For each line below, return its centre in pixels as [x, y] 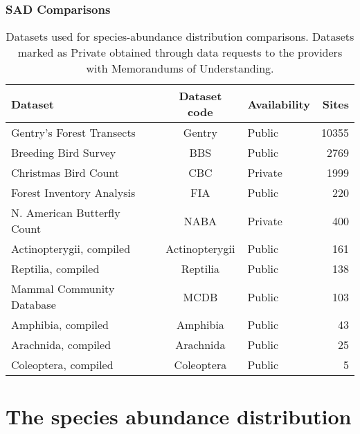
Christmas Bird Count [65, 173]
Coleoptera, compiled [62, 365]
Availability [279, 104]
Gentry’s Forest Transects [73, 133]
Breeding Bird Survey [64, 153]
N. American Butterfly [66, 213]
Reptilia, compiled [55, 269]
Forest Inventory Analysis [73, 193]
